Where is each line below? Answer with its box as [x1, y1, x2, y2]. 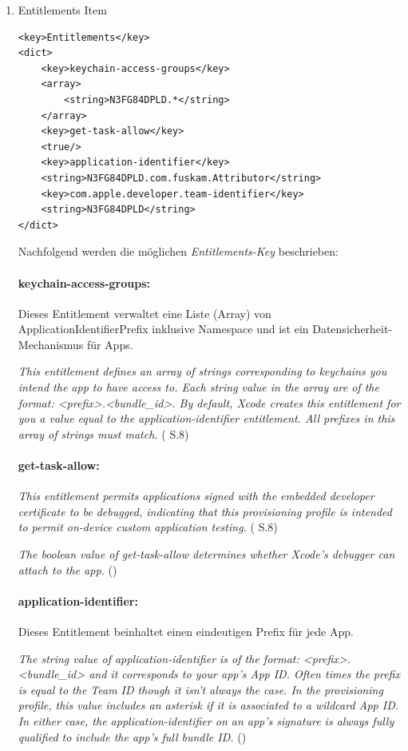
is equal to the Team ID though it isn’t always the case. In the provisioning [18, 681, 383, 697]
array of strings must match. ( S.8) [18, 425, 189, 442]
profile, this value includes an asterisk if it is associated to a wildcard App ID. [18, 697, 399, 713]
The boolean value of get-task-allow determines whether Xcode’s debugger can [18, 546, 395, 562]
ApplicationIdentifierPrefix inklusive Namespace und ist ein [18, 320, 309, 337]
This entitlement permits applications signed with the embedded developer [18, 487, 374, 504]
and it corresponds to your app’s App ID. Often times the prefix [89, 666, 400, 682]
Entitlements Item [18, 2, 107, 18]
